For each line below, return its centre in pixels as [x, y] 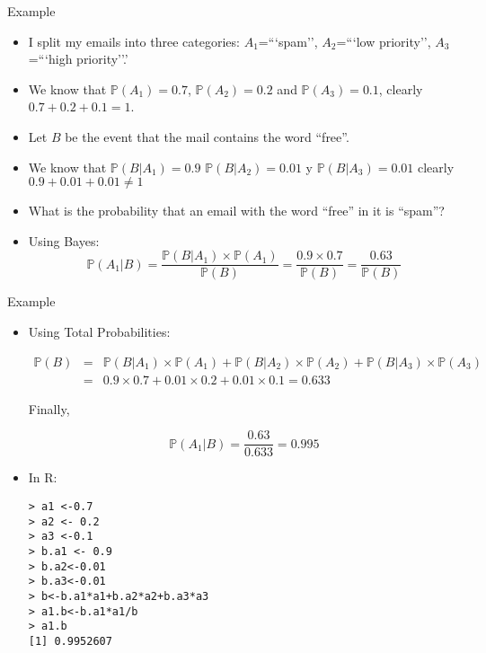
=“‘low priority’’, [384, 41]
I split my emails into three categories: [134, 41]
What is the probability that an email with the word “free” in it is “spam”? [236, 211]
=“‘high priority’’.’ [78, 59]
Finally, [49, 408]
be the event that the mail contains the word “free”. [207, 136]
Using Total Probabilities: [99, 331]
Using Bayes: [64, 240]
